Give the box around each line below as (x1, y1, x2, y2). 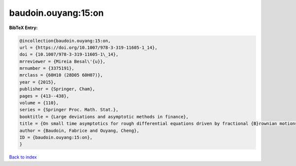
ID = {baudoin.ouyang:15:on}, (19, 135, 93, 140)
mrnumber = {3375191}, (19, 66, 74, 71)
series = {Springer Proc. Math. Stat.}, (19, 107, 118, 113)
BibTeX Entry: (9, 25, 38, 31)
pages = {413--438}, (19, 93, 69, 99)
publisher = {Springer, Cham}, (19, 86, 96, 92)
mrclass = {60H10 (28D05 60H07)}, (19, 72, 103, 78)
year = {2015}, (19, 79, 56, 85)
